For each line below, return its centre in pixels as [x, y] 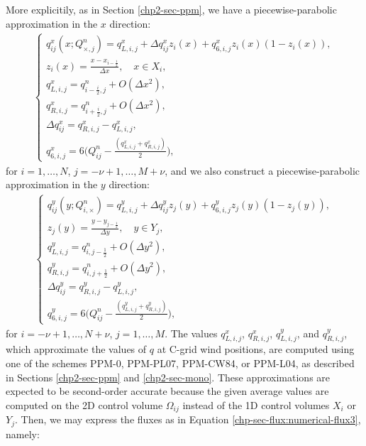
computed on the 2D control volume [84, 404]
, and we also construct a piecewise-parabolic [262, 170]
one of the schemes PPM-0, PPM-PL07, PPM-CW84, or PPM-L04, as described [180, 363]
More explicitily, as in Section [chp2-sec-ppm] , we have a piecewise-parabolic [171, 9]
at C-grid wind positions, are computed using [256, 349]
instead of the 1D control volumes [256, 404]
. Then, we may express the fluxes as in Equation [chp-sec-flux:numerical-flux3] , [188, 419]
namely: [23, 434]
